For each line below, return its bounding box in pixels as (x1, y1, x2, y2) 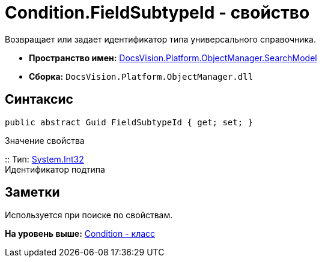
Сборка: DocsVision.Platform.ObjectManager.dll (29, 71, 254, 82)
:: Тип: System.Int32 (5, 153, 84, 164)
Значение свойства (5, 135, 85, 146)
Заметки (5, 185, 60, 200)
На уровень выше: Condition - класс (5, 228, 156, 239)
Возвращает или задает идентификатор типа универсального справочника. (5, 34, 316, 44)
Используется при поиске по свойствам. (5, 210, 173, 221)
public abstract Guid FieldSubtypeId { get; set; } (5, 117, 254, 127)
